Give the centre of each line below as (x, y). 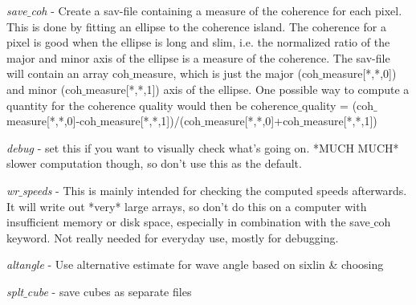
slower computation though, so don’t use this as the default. (154, 163)
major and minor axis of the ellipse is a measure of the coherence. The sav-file (198, 57)
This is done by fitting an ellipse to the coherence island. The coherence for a (196, 26)
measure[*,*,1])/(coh (151, 121)
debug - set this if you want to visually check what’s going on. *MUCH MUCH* (203, 147)
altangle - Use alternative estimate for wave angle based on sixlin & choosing (195, 264)
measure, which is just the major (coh (226, 73)
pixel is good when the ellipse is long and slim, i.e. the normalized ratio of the (198, 42)
